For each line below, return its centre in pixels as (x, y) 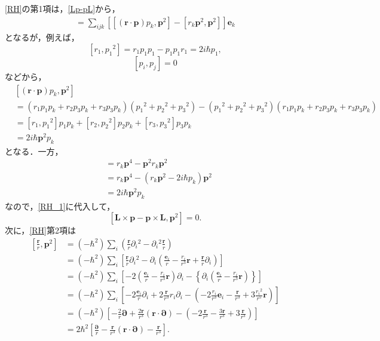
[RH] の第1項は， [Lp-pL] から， (62, 8)
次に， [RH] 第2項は (40, 230)
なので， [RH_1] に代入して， (60, 206)
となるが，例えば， (42, 37)
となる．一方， (34, 151)
